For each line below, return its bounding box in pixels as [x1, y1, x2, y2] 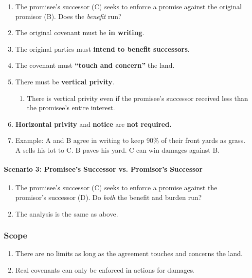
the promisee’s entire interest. [27, 102, 115, 113]
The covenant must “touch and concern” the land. [15, 60, 175, 70]
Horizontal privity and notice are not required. [15, 119, 172, 129]
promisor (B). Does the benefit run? [15, 11, 122, 21]
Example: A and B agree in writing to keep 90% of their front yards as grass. [15, 135, 246, 145]
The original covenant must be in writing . [15, 27, 144, 38]
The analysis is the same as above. [15, 208, 118, 218]
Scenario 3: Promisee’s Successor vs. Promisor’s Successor [4, 164, 203, 174]
